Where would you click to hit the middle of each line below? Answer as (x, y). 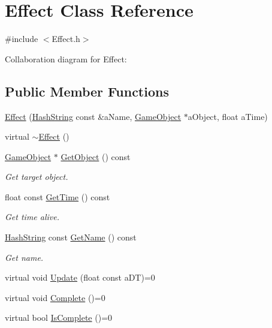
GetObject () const (96, 156)
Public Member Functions (87, 91)
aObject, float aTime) (228, 116)
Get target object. (37, 177)
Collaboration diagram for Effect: (66, 58)
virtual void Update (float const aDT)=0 (80, 277)
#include (22, 39)
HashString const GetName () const (71, 237)
